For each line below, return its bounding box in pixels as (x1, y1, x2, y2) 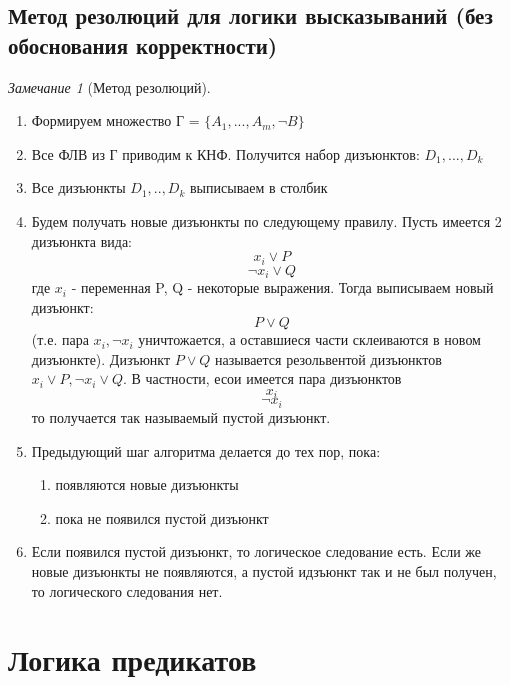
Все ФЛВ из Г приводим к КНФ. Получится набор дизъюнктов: (31, 143, 420, 164)
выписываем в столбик (190, 177, 328, 198)
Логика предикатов (8, 639, 257, 680)
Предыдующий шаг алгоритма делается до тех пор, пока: (31, 440, 381, 461)
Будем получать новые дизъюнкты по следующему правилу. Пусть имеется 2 (31, 210, 502, 231)
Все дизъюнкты (31, 177, 126, 198)
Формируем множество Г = (31, 110, 200, 131)
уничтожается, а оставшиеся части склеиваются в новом (138, 329, 481, 350)
